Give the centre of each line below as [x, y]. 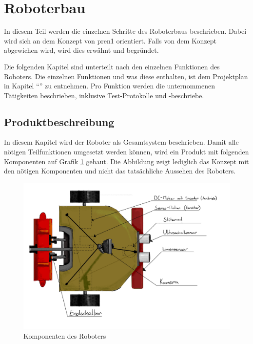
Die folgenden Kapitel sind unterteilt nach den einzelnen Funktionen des [112, 66]
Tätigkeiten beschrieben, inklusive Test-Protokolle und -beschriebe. [104, 95]
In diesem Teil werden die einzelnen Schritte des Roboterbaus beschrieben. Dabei [125, 31]
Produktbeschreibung [59, 121]
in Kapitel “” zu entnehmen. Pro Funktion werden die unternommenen [109, 86]
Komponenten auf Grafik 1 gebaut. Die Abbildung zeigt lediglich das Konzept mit [126, 161]
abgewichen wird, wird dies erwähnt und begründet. [81, 50]
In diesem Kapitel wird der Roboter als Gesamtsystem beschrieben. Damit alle [121, 142]
